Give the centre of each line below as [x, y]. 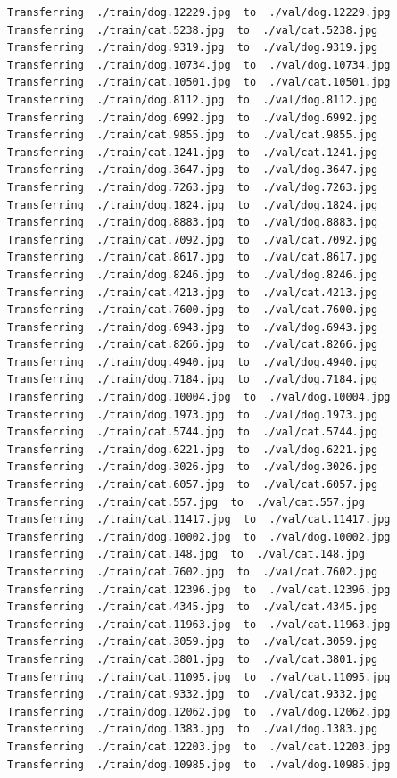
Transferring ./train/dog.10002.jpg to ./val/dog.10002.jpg [199, 537]
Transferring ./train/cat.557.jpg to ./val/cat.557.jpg [186, 502]
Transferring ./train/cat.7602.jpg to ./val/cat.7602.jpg [193, 572]
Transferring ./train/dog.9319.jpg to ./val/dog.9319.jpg [193, 48]
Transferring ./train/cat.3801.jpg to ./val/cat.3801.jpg [193, 659]
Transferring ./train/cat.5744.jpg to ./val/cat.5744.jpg [193, 432]
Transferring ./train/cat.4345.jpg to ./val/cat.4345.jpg [193, 607]
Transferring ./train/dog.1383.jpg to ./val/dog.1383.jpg [193, 729]
